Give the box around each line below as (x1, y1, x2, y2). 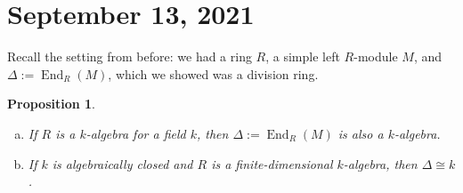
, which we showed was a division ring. (108, 64, 319, 83)
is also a (337, 124, 384, 142)
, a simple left (265, 47, 340, 66)
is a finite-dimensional (211, 154, 333, 173)
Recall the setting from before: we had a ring (7, 47, 252, 66)
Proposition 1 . (7, 94, 95, 113)
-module (353, 47, 398, 66)
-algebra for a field (85, 124, 186, 142)
